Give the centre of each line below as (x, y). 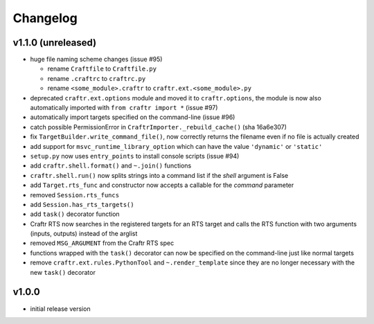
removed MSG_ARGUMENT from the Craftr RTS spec (102, 243)
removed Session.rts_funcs (75, 195)
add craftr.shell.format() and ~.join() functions (111, 165)
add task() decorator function (75, 214)
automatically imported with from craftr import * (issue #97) (124, 108)
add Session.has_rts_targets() (82, 204)
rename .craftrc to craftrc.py (97, 78)
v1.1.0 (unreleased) (55, 43)
